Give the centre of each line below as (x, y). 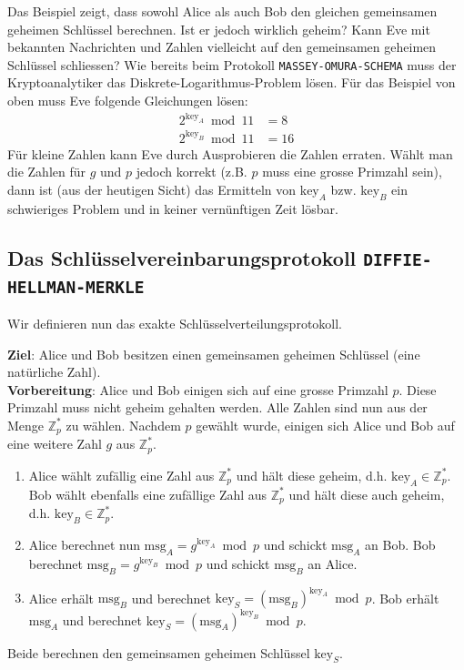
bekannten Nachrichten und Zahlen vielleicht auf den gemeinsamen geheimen (222, 47)
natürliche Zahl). (54, 372)
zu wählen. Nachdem (123, 425)
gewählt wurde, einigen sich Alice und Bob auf (325, 425)
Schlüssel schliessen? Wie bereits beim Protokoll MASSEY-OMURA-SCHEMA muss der (232, 64)
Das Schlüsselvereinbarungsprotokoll (182, 257)
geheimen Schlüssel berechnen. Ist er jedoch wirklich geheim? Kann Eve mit (219, 29)
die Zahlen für (47, 172)
